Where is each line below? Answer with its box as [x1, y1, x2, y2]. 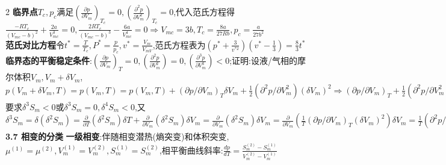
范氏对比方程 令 [5, 38, 64, 51]
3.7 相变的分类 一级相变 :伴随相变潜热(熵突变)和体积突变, [5, 130, 229, 143]
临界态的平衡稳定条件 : [5, 54, 92, 66]
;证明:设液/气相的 [229, 54, 297, 66]
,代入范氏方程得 [173, 5, 235, 17]
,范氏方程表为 [152, 38, 206, 51]
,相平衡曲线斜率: [159, 143, 223, 156]
